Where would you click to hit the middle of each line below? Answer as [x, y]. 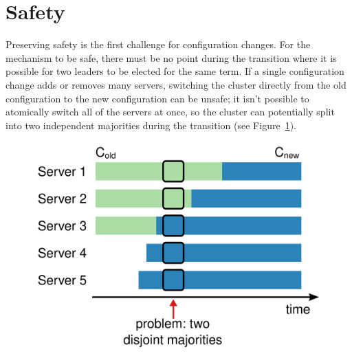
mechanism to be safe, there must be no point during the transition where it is [171, 57]
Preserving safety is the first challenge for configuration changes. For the [158, 44]
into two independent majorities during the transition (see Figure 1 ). [151, 125]
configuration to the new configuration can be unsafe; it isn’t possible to [157, 98]
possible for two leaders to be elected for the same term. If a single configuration [175, 71]
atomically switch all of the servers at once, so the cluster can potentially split [170, 112]
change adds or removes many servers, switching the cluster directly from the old [176, 84]
